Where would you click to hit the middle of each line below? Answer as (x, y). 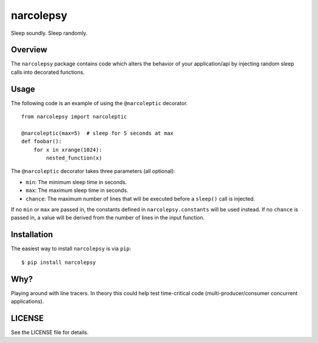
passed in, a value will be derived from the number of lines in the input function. (108, 218)
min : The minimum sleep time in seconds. (76, 182)
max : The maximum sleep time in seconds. (77, 190)
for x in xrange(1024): (68, 150)
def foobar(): (42, 141)
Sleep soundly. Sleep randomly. (49, 33)
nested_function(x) (74, 158)
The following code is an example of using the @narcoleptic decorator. (99, 103)
